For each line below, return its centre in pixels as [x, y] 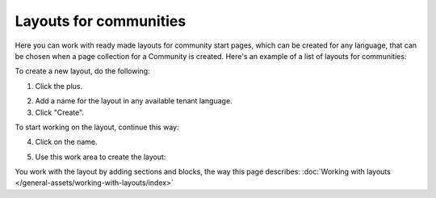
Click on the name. [66, 142]
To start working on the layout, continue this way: [97, 127]
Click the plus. [59, 86]
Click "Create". [60, 112]
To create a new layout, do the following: [82, 71]
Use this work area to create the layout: [101, 157]
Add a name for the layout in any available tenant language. [134, 101]
